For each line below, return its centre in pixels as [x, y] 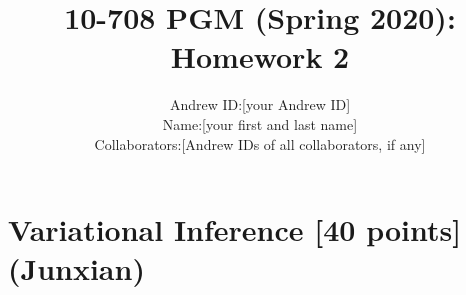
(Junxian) [76, 268]
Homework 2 [260, 56]
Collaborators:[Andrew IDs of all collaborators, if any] [260, 143]
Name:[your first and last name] [260, 123]
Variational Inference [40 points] [235, 229]
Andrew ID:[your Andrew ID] [260, 104]
